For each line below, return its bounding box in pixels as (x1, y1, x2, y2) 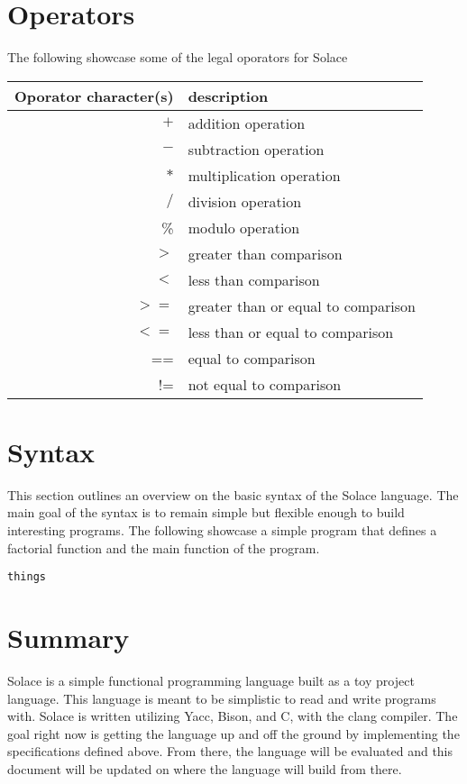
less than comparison (188, 269, 320, 290)
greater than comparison (188, 242, 343, 264)
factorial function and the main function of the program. (7, 538, 320, 557)
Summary (7, 619, 130, 656)
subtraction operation (188, 138, 325, 160)
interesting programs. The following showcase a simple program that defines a (7, 521, 437, 540)
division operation (188, 190, 302, 212)
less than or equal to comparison (188, 321, 394, 342)
